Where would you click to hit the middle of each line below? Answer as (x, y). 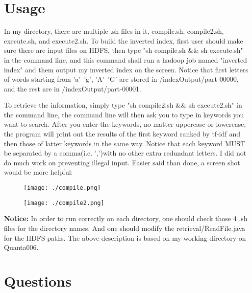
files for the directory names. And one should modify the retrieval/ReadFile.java (125, 228)
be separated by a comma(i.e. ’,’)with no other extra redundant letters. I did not (125, 153)
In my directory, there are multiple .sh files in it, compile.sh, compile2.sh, (114, 31)
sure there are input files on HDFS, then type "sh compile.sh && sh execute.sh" (124, 50)
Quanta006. (21, 247)
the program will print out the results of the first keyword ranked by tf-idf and (122, 134)
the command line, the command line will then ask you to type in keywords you (124, 114)
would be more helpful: (38, 172)
